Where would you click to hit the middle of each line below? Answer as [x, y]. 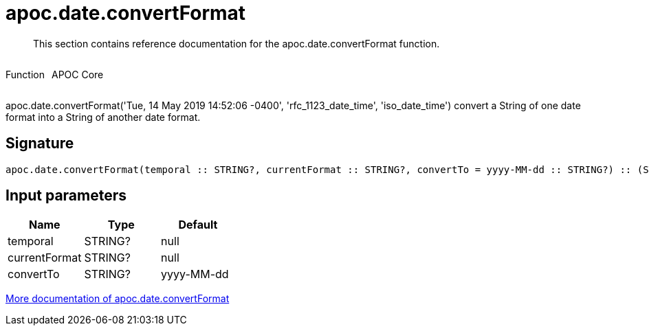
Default [198, 225]
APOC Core [77, 74]
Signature [40, 144]
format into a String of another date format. [103, 117]
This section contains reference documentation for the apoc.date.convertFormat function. [236, 43]
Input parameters [66, 196]
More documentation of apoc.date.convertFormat [118, 299]
